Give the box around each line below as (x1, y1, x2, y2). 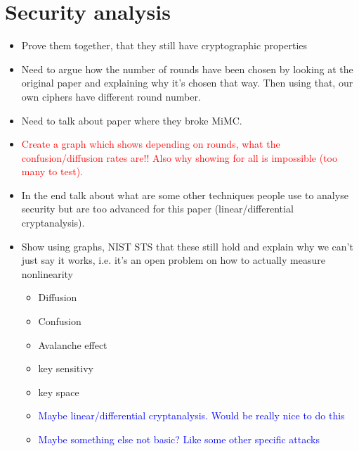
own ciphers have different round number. (21, 89, 201, 103)
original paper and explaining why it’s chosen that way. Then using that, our (21, 75, 353, 90)
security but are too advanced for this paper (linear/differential (21, 201, 294, 216)
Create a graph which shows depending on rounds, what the (21, 136, 280, 151)
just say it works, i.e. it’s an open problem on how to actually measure (21, 253, 325, 267)
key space (38, 384, 79, 399)
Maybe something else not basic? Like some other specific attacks (38, 432, 320, 446)
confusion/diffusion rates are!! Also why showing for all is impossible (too (21, 150, 337, 165)
